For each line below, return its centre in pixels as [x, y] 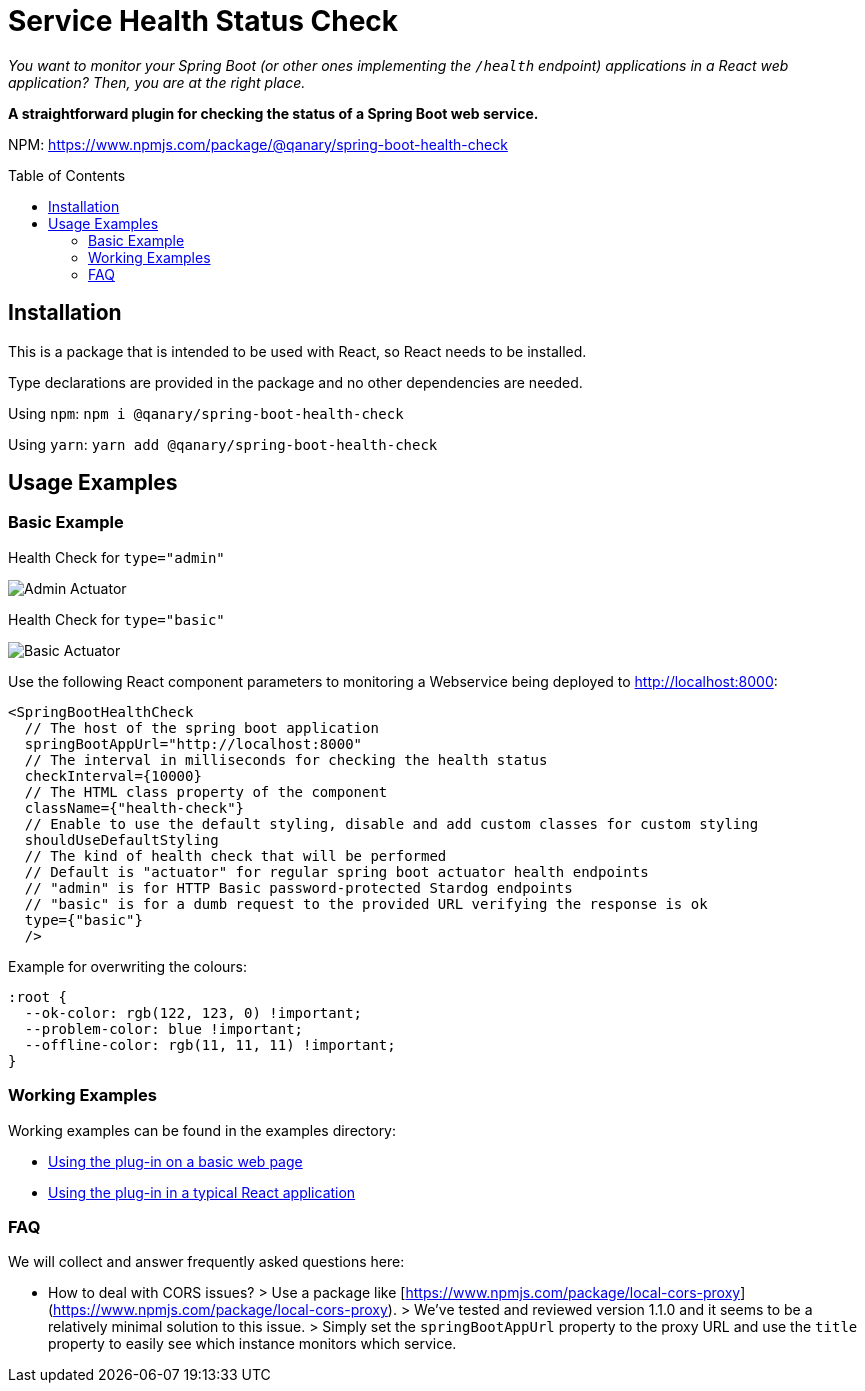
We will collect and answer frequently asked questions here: [206, 1262]
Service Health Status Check [203, 21]
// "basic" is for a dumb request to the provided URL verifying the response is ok [366, 903]
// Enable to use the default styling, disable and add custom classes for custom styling [391, 823]
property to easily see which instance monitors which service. [252, 1344]
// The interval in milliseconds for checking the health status [286, 759]
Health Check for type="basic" [116, 619]
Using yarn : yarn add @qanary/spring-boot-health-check [223, 444]
